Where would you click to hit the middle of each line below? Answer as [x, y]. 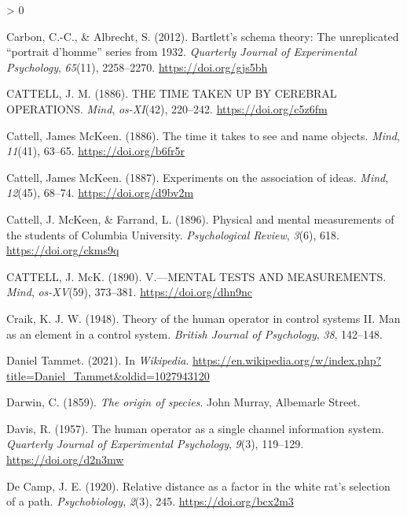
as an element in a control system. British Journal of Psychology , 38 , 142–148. [195, 333]
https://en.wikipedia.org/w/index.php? [287, 360]
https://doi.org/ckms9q [63, 250]
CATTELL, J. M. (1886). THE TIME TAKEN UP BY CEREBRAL [172, 93]
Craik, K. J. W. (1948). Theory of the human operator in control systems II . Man [203, 318]
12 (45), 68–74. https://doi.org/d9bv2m [100, 193]
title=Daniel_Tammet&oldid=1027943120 [108, 375]
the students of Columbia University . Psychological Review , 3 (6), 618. [173, 234]
